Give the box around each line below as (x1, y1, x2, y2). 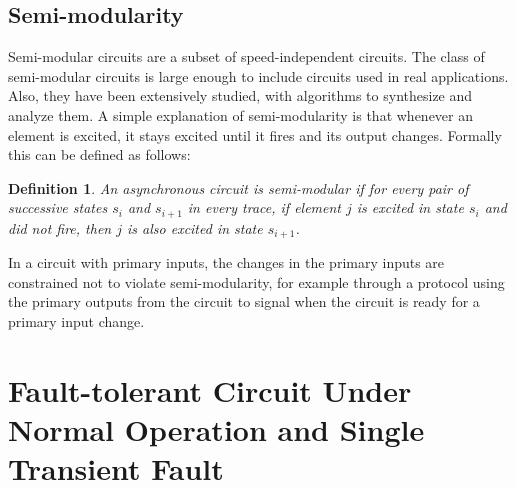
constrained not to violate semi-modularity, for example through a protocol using (8, 271, 505, 292)
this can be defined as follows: (8, 144, 191, 165)
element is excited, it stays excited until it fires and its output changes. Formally (8, 124, 502, 145)
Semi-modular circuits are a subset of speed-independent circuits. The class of (8, 46, 485, 67)
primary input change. (8, 311, 145, 332)
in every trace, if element (187, 197, 341, 218)
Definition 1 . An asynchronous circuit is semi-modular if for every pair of (8, 177, 469, 198)
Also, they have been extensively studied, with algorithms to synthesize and (8, 85, 473, 106)
